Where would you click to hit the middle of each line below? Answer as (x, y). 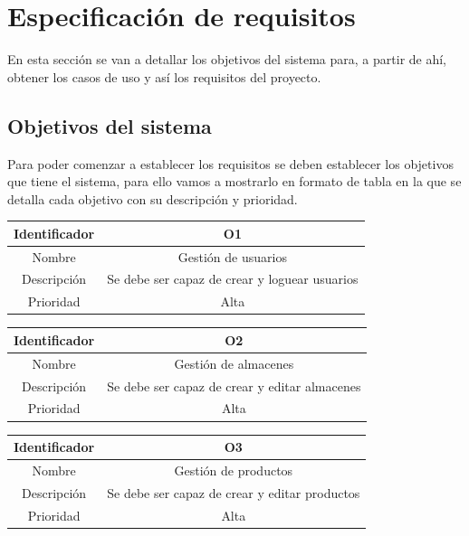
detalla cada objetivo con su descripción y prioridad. (153, 198)
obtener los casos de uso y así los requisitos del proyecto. (164, 76)
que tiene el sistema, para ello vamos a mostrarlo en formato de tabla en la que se (234, 181)
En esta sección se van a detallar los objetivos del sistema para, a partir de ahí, (227, 59)
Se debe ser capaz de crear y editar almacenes (234, 386)
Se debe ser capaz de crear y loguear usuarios (233, 279)
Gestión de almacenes (234, 363)
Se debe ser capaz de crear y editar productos (234, 492)
